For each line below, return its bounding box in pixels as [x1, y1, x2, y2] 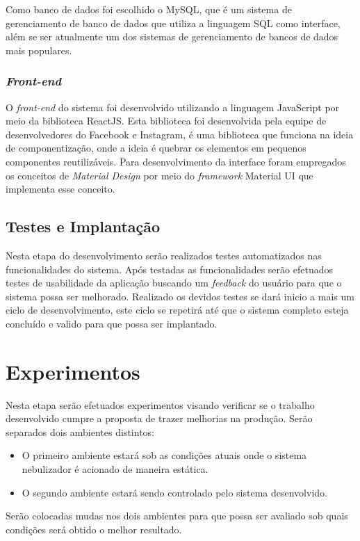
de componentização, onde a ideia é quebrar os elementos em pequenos [6, 140, 306, 155]
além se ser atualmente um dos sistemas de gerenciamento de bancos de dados [6, 29, 338, 44]
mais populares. [6, 42, 72, 57]
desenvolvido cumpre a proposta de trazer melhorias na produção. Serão [6, 411, 313, 426]
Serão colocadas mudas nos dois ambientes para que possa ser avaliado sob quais [6, 508, 348, 523]
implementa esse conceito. [6, 181, 115, 196]
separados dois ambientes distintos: [6, 424, 154, 439]
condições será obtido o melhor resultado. [6, 522, 182, 536]
